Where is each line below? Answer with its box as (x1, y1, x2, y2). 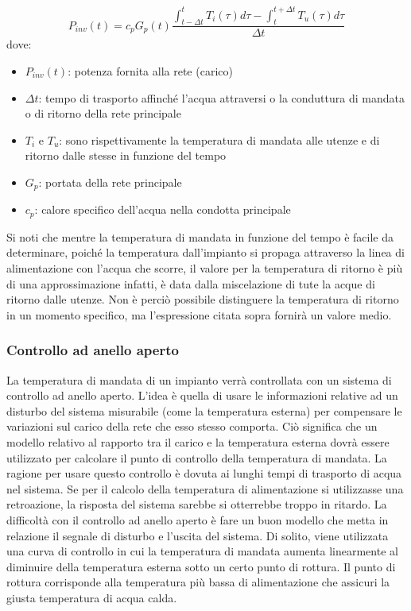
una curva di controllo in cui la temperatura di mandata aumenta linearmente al (6, 543, 398, 559)
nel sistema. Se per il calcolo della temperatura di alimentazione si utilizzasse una (6, 480, 404, 497)
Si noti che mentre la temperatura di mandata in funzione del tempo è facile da (6, 228, 394, 245)
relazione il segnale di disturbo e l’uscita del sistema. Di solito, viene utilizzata (6, 527, 389, 543)
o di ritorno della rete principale (25, 105, 181, 122)
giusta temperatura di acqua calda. (6, 589, 177, 605)
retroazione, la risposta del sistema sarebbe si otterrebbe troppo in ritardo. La (6, 496, 387, 512)
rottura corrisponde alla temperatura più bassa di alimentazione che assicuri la (6, 574, 390, 590)
